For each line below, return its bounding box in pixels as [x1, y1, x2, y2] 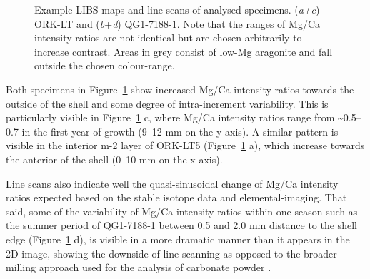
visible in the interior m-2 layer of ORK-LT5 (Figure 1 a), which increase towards [6, 138, 365, 153]
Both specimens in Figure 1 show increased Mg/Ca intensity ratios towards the [6, 81, 354, 96]
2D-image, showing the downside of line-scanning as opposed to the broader [6, 245, 337, 260]
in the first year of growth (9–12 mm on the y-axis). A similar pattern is [21, 123, 339, 138]
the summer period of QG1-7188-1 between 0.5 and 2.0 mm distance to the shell [6, 218, 357, 233]
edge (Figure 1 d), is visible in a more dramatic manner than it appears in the [6, 231, 350, 246]
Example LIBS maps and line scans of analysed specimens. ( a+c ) [34, 2, 320, 16]
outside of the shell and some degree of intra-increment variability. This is [6, 96, 329, 111]
